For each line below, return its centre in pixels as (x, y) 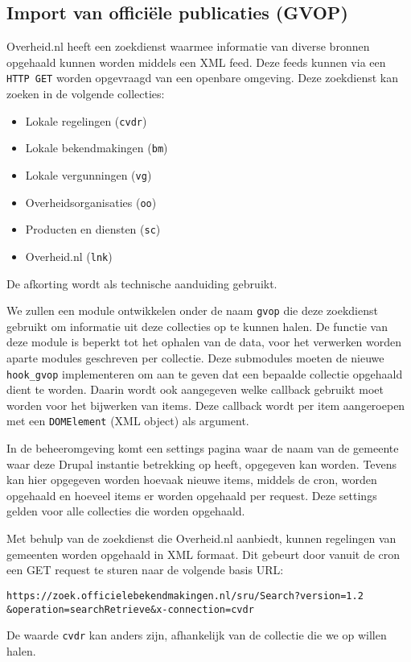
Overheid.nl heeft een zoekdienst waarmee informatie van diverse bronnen (188, 46)
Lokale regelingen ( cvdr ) (86, 120)
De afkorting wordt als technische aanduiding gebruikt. (142, 283)
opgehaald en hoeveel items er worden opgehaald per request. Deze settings (192, 495)
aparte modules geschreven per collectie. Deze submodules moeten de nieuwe (195, 358)
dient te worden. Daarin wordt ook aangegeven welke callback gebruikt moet (195, 389)
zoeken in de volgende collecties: (86, 94)
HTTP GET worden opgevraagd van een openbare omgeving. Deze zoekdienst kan (202, 78)
